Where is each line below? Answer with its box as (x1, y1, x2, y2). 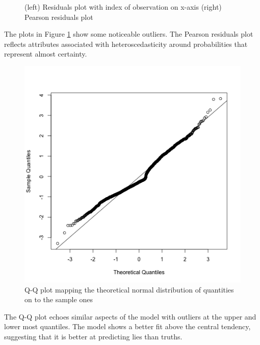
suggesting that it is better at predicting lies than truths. (4, 331, 183, 341)
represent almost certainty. (4, 48, 87, 59)
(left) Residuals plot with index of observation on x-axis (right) (24, 2, 222, 12)
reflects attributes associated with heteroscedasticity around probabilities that (4, 38, 248, 49)
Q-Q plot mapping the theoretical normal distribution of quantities (24, 284, 234, 295)
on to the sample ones (24, 294, 93, 305)
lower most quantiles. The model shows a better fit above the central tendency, (4, 321, 251, 332)
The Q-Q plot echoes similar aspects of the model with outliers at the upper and (4, 311, 256, 322)
